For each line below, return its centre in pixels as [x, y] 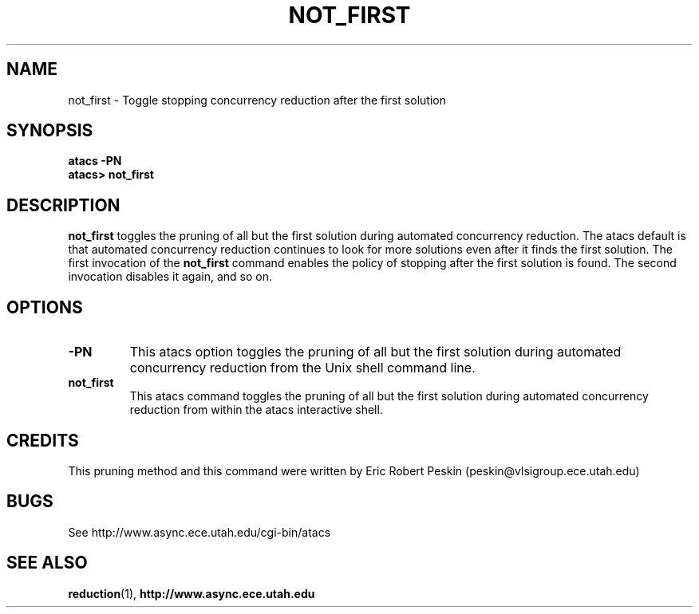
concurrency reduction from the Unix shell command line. [302, 368]
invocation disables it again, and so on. [170, 277]
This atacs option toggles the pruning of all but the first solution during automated [375, 352]
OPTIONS [45, 307]
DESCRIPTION [63, 205]
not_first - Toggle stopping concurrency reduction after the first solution [257, 100]
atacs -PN [95, 161]
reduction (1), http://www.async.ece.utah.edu [192, 593]
